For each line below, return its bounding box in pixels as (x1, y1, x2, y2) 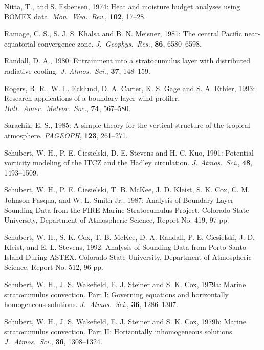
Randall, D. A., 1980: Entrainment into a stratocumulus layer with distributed (4, 55, 250, 66)
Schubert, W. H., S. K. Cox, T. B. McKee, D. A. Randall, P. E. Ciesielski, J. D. (4, 231, 255, 242)
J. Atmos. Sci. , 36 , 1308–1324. (4, 336, 102, 347)
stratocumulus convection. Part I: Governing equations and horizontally (4, 289, 229, 299)
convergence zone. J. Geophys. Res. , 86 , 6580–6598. (37, 38, 202, 49)
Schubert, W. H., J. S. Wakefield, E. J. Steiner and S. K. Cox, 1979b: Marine (4, 316, 246, 326)
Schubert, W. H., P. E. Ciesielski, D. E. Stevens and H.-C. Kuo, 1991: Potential (4, 147, 254, 158)
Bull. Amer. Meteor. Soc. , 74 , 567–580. (4, 102, 131, 113)
